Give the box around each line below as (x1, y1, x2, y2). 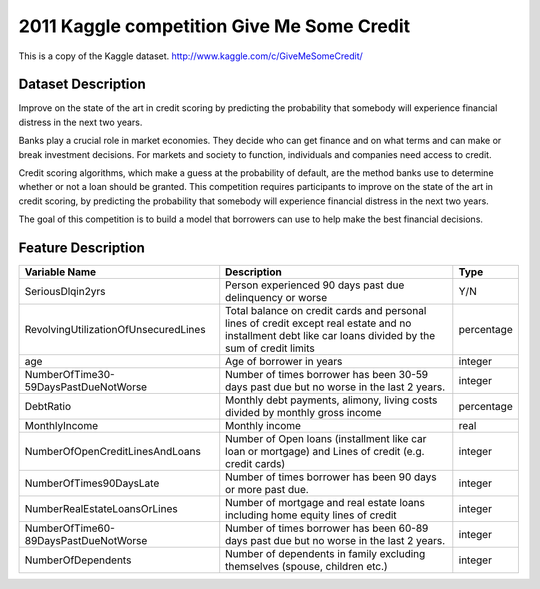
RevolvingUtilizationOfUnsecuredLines (24, 323, 206, 337)
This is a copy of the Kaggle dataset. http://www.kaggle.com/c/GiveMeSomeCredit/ (18, 50, 364, 62)
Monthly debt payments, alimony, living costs (225, 393, 438, 407)
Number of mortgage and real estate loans (225, 496, 425, 510)
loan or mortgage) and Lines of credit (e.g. (225, 445, 425, 459)
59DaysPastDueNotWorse (24, 380, 148, 394)
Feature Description (18, 240, 145, 256)
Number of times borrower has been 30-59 (225, 368, 429, 382)
